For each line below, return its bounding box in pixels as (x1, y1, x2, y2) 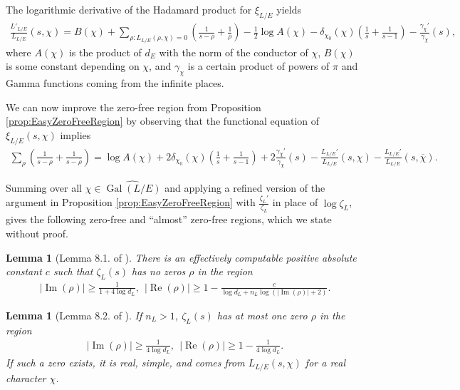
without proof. (6, 226, 68, 241)
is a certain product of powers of (187, 58, 330, 73)
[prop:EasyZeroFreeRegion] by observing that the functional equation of (6, 113, 320, 128)
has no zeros (132, 264, 186, 279)
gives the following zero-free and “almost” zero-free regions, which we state (6, 212, 332, 227)
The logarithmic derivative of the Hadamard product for (6, 2, 252, 16)
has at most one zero (216, 307, 308, 322)
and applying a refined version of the (164, 180, 325, 195)
